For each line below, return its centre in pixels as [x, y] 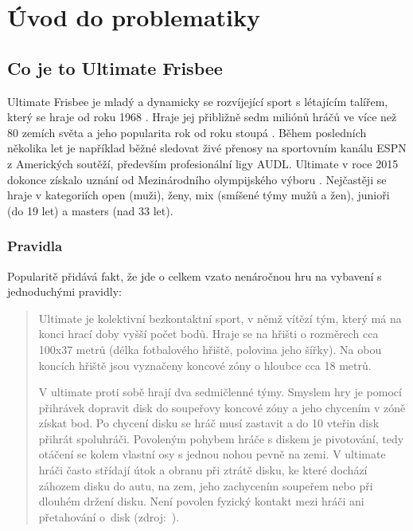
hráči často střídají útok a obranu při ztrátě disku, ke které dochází [203, 470]
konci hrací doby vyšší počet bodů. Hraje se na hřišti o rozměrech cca [208, 334]
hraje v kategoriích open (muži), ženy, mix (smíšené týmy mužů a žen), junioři [199, 195]
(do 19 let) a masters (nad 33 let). [90, 210]
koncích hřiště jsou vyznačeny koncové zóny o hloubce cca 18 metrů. [205, 365]
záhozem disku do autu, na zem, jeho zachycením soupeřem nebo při [206, 485]
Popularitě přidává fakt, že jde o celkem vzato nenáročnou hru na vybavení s [195, 275]
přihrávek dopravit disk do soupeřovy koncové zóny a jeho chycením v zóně [222, 407]
